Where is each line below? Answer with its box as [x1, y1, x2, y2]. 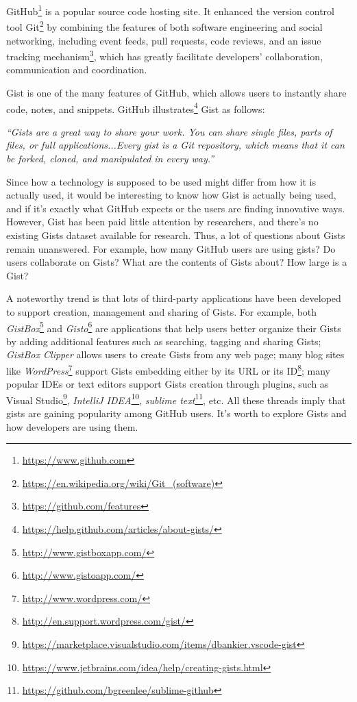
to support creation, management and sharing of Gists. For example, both [6, 304, 317, 318]
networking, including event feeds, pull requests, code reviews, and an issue [6, 33, 321, 47]
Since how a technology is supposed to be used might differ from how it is [6, 174, 316, 188]
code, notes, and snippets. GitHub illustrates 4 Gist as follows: [6, 99, 265, 116]
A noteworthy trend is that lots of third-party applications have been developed [6, 291, 341, 305]
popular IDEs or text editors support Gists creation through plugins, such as [6, 377, 329, 391]
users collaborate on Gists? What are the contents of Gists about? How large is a [6, 255, 347, 269]
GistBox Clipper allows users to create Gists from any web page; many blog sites [6, 347, 345, 362]
